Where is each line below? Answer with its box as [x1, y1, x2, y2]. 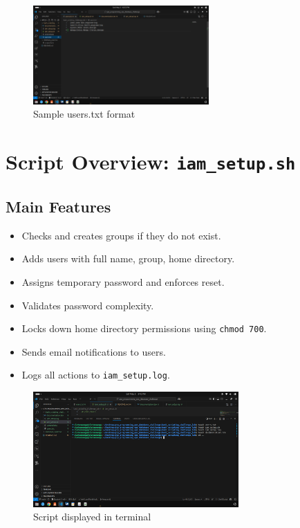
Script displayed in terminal [33, 509, 151, 524]
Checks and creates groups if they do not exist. [21, 228, 221, 242]
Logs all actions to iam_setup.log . [21, 367, 170, 382]
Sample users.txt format [33, 107, 135, 121]
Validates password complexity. [21, 298, 154, 312]
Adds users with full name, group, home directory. [21, 251, 235, 266]
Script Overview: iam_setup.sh [6, 147, 296, 176]
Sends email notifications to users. [21, 344, 166, 358]
